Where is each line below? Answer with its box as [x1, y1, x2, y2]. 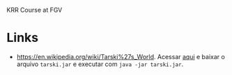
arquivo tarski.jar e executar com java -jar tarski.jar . [16, 60, 184, 68]
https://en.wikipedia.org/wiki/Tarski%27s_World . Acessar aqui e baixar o [16, 52, 226, 61]
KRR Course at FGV [6, 6, 63, 14]
